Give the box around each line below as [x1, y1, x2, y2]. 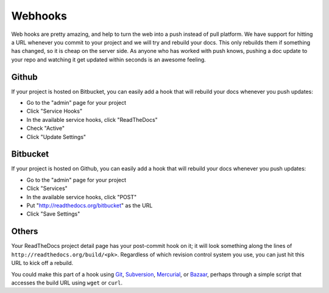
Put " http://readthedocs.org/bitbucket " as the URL [26, 202, 153, 210]
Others [11, 226, 38, 237]
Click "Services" [26, 185, 68, 192]
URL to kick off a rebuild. [11, 259, 74, 267]
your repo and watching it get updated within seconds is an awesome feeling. [11, 55, 207, 63]
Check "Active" [26, 125, 65, 132]
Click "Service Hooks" [26, 107, 82, 115]
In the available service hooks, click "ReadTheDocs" [26, 116, 158, 123]
